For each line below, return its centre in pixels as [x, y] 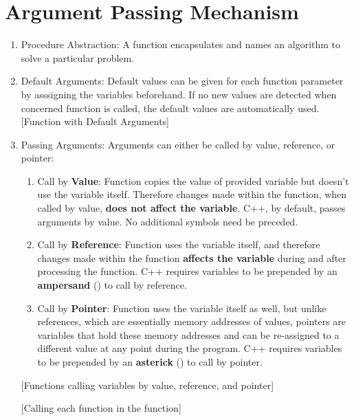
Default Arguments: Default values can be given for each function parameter [182, 81]
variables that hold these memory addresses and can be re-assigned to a [188, 334]
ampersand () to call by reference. [112, 285]
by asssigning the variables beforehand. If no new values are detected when [179, 94]
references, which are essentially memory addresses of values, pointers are [192, 321]
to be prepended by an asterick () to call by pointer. [150, 362]
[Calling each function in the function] [101, 408]
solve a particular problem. [78, 57]
